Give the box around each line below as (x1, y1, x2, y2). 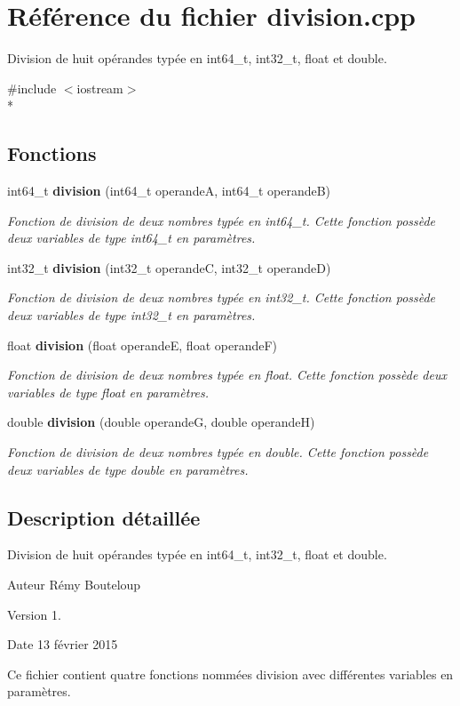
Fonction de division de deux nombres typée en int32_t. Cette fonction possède (7, 288, 436, 307)
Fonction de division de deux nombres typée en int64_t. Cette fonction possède (7, 211, 436, 229)
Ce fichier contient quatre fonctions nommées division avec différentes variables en (7, 664, 454, 683)
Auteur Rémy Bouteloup (7, 575, 141, 594)
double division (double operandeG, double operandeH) (7, 413, 315, 431)
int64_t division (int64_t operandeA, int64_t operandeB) (7, 181, 331, 200)
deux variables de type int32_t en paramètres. (7, 306, 256, 325)
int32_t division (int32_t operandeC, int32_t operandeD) (7, 258, 331, 277)
